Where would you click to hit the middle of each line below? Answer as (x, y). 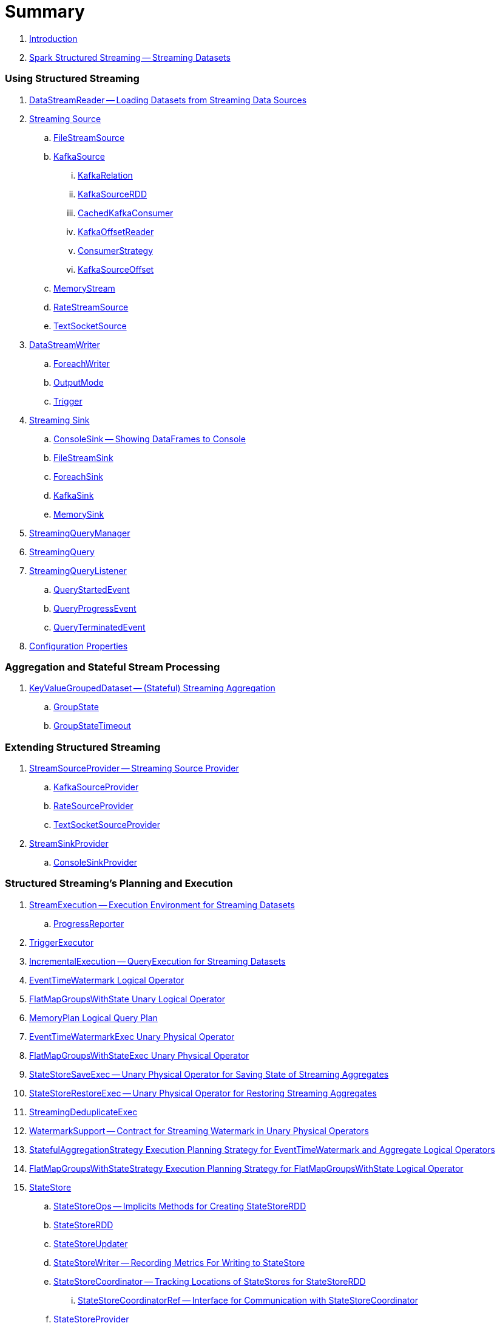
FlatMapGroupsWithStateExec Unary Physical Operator (139, 1055)
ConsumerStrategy (116, 250)
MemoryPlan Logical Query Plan (93, 1017)
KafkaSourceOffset (116, 269)
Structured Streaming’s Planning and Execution (119, 884)
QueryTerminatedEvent (100, 627)
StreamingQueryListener (78, 570)
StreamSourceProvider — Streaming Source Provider (134, 768)
